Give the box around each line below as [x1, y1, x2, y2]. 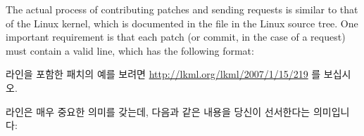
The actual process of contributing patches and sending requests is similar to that [6, 2, 358, 16]
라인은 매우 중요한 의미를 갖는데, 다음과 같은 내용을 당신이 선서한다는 [6, 104, 310, 118]
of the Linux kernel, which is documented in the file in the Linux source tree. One [6, 15, 358, 30]
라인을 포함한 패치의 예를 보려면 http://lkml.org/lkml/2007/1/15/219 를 [6, 67, 321, 81]
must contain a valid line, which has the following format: [6, 43, 254, 57]
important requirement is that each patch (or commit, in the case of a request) [6, 29, 346, 44]
